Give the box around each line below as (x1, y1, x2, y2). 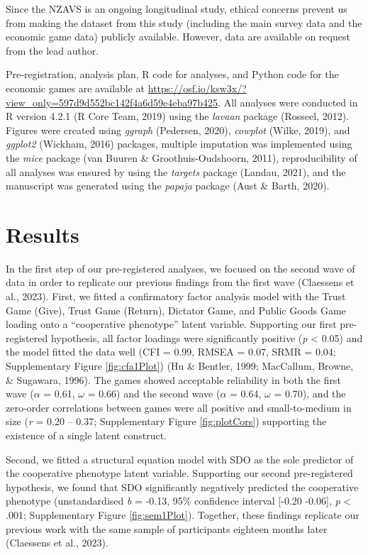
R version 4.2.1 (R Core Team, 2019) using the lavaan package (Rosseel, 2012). (6, 109, 349, 123)
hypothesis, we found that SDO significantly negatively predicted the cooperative (6, 479, 359, 494)
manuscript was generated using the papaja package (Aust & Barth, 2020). (6, 178, 330, 193)
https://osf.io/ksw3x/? (147, 80, 247, 95)
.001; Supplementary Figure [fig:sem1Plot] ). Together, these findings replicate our (6, 507, 359, 522)
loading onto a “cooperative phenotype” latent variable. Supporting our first (6, 317, 337, 331)
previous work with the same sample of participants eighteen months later (6, 521, 328, 536)
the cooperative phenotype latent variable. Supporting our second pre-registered (6, 466, 353, 480)
